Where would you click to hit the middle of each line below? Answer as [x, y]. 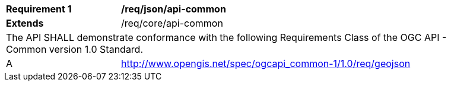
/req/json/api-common [174, 9]
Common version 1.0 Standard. [75, 49]
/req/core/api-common [172, 23]
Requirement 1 [39, 9]
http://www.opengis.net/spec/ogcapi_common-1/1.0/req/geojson [266, 63]
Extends [25, 23]
